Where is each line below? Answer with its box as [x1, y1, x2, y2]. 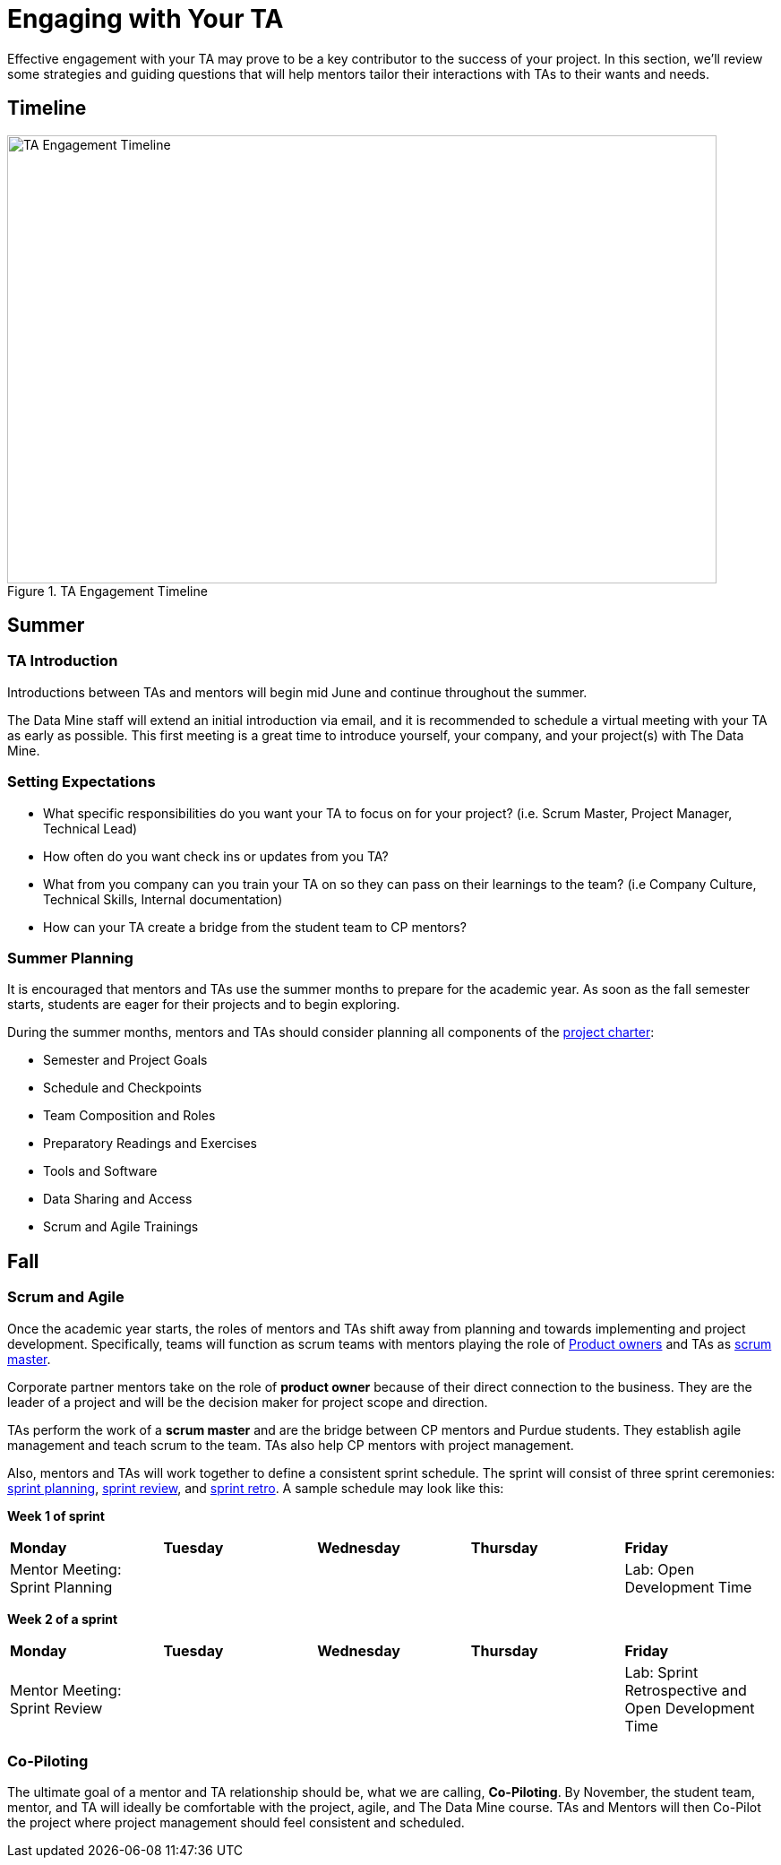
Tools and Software [43, 1163, 158, 1179]
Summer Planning [7, 948, 133, 967]
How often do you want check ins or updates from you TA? [43, 848, 389, 864]
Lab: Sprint [624, 1662, 699, 1681]
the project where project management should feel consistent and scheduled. [7, 1815, 465, 1831]
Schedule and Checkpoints [43, 1080, 202, 1096]
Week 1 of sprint [7, 1507, 105, 1524]
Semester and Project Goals [43, 1052, 208, 1068]
